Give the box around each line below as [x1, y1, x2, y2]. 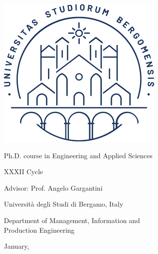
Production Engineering [4, 224, 75, 235]
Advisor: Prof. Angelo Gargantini [4, 182, 103, 193]
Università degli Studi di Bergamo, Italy [4, 199, 124, 209]
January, [4, 241, 29, 251]
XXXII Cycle [4, 166, 43, 177]
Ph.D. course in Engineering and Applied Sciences [4, 150, 153, 160]
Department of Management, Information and [4, 215, 140, 225]
